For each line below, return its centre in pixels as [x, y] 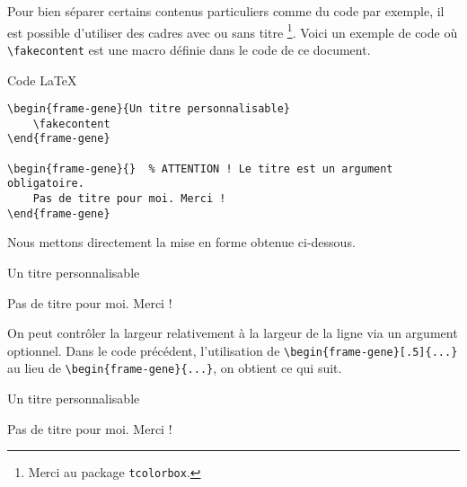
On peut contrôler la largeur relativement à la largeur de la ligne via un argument [233, 333]
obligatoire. [46, 184]
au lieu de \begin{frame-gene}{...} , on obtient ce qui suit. [175, 368]
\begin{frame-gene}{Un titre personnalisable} [149, 109]
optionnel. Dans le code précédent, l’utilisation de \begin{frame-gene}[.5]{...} [233, 350]
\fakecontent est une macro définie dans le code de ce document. [189, 49]
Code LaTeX [42, 80]
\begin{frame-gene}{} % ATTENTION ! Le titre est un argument [200, 168]
